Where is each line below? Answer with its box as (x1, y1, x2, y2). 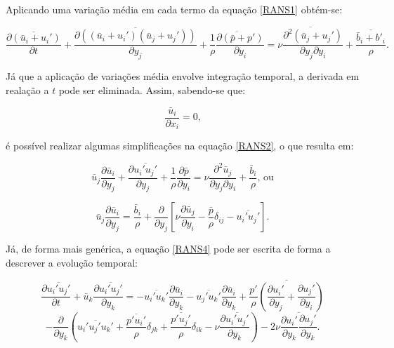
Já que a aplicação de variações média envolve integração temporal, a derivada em (6, 69, 360, 83)
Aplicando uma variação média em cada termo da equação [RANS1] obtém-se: (6, 2, 343, 16)
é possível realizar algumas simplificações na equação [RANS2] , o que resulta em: (6, 138, 354, 153)
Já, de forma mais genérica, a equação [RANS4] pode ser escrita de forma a (6, 241, 331, 256)
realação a (6, 82, 49, 97)
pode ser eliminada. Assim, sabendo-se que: (58, 82, 246, 97)
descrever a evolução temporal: (6, 255, 138, 270)
